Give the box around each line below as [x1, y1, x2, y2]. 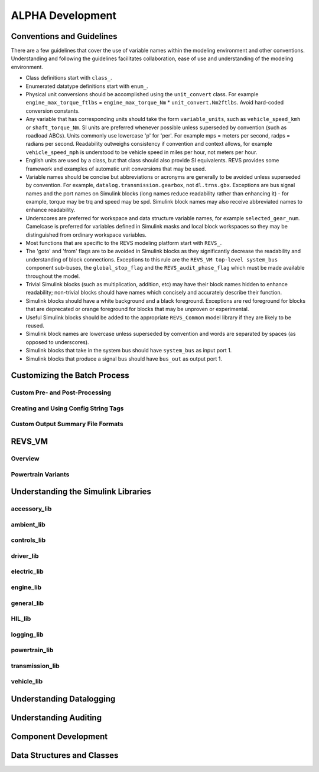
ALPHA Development [11, 9, 117, 22]
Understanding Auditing [11, 712, 102, 722]
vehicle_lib [11, 678, 43, 686]
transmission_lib [11, 662, 60, 670]
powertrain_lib [11, 646, 54, 655]
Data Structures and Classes [11, 750, 119, 760]
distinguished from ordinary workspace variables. [25, 231, 147, 238]
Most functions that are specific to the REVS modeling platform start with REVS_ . [25, 240, 222, 247]
